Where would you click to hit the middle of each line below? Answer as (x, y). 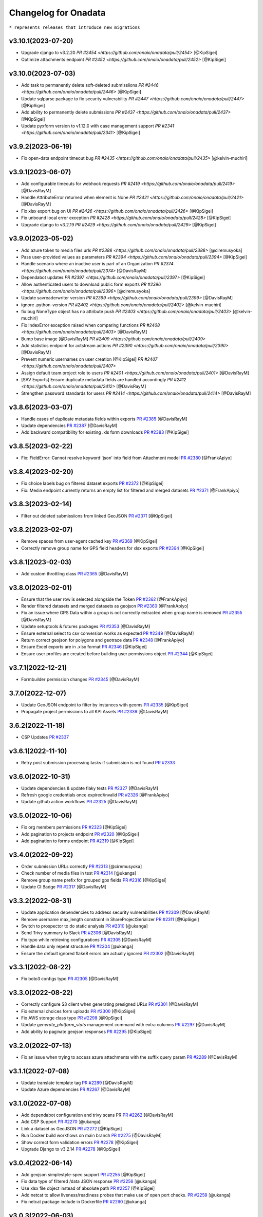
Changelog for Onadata (57, 13)
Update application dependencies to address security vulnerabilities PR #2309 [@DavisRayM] (115, 912)
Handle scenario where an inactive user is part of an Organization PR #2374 (97, 264)
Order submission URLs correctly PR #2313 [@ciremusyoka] (82, 867)
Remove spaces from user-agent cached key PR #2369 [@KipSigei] (89, 541)
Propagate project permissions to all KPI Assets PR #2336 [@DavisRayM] (95, 711)
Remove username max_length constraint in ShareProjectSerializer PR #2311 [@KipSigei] (110, 919)
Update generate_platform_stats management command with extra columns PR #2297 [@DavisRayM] (123, 1025)
